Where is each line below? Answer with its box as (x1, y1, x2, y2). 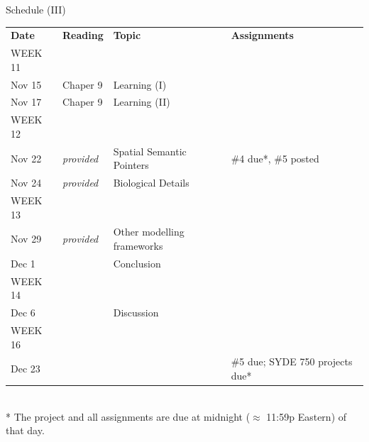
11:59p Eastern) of (266, 409, 347, 424)
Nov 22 (11, 150, 42, 165)
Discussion (113, 305, 159, 320)
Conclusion (113, 255, 161, 270)
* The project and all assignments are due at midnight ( (6, 409, 250, 424)
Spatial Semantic (113, 143, 187, 158)
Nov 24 (11, 175, 42, 190)
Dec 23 (11, 361, 40, 376)
